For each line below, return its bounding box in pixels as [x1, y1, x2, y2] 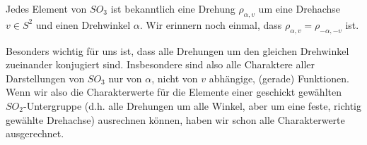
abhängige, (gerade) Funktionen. [209, 70, 349, 85]
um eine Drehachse [258, 1, 341, 15]
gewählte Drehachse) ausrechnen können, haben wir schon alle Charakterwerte [6, 112, 345, 127]
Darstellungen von [6, 70, 85, 85]
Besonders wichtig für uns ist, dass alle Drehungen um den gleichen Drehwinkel [6, 43, 349, 58]
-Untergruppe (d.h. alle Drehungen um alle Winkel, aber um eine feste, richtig [23, 98, 362, 113]
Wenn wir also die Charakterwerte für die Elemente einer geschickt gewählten [6, 84, 342, 99]
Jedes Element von [6, 1, 87, 15]
